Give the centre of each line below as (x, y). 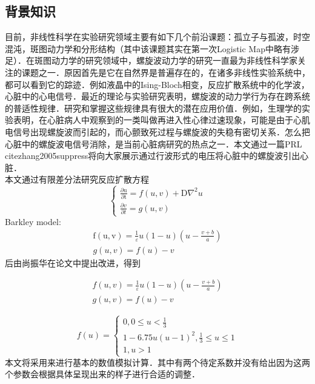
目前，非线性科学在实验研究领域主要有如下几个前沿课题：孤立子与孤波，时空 (157, 37)
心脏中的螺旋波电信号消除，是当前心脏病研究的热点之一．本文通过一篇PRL (154, 143)
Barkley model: (33, 222)
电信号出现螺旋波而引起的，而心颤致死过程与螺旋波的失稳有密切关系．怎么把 (157, 131)
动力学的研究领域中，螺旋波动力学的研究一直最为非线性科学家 (174, 60)
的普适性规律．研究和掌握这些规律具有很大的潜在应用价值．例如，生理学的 (153, 108)
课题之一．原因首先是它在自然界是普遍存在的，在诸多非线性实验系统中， (166, 72)
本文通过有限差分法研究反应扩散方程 (77, 179)
